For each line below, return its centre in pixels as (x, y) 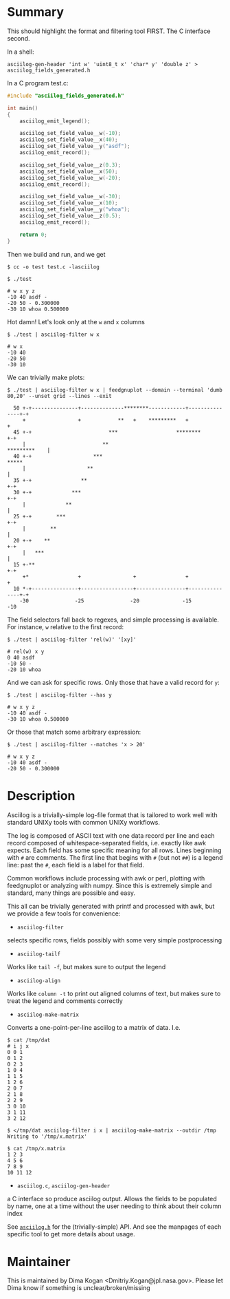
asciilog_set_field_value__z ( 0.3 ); (70, 165)
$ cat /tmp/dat (29, 1040)
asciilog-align (39, 981)
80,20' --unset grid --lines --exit (59, 396)
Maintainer (39, 1261)
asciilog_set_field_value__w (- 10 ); (70, 134)
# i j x (18, 1046)
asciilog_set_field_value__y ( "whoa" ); (75, 210)
